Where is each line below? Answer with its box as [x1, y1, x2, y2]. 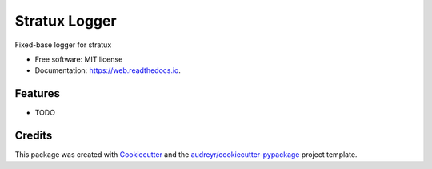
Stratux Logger [14, 12, 117, 30]
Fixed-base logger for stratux [14, 40, 112, 50]
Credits [14, 129, 53, 143]
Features [14, 87, 60, 100]
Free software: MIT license [34, 54, 123, 64]
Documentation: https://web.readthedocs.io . [34, 66, 182, 75]
